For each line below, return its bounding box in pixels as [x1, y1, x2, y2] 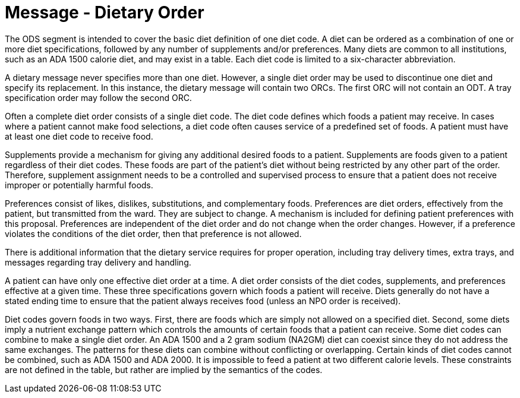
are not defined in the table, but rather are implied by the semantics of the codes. [5, 364, 323, 375]
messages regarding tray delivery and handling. [5, 257, 191, 267]
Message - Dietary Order [5, 2, 204, 23]
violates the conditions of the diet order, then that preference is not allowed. [5, 228, 302, 239]
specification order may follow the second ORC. [5, 92, 192, 103]
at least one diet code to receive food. [5, 131, 153, 141]
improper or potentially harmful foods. [5, 179, 153, 190]
